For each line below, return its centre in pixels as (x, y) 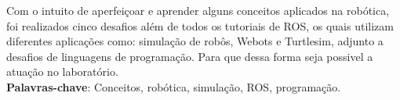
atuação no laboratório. (62, 71)
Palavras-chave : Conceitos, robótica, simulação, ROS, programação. (174, 86)
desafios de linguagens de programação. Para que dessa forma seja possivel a (190, 56)
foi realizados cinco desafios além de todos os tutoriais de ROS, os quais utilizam (200, 25)
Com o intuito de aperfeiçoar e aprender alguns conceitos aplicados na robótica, (198, 10)
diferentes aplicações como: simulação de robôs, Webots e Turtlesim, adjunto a (195, 41)
